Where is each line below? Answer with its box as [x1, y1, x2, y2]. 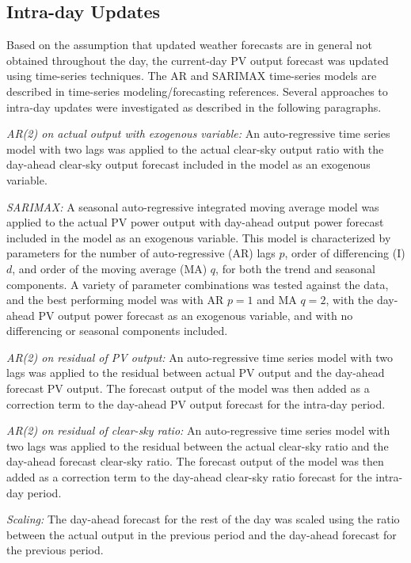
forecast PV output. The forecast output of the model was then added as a [6, 380, 370, 397]
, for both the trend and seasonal [215, 260, 375, 276]
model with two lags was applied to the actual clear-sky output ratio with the [6, 140, 384, 157]
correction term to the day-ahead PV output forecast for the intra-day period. [6, 395, 386, 412]
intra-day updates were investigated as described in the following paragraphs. [6, 98, 382, 115]
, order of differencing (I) [284, 245, 405, 261]
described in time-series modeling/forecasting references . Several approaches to [6, 82, 388, 99]
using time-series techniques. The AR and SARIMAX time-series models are [6, 67, 377, 84]
